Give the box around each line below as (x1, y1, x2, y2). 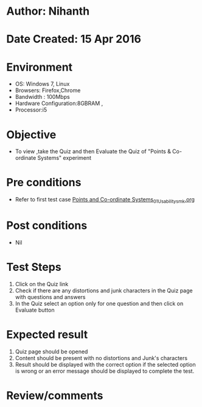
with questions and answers (15, 293, 86, 300)
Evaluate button (15, 306, 55, 314)
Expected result (6, 328, 88, 342)
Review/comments (6, 389, 103, 402)
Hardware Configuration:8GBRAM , (15, 99, 103, 107)
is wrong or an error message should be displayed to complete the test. (15, 367, 195, 375)
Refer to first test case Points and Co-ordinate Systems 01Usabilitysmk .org (15, 196, 195, 204)
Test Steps (6, 261, 62, 274)
